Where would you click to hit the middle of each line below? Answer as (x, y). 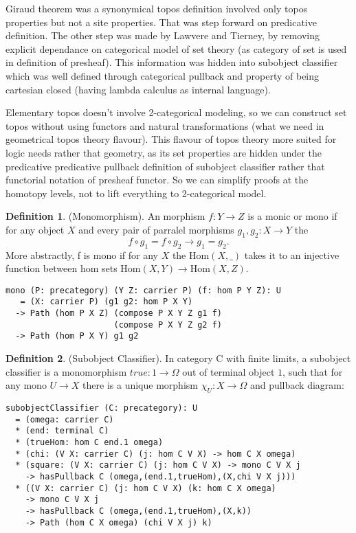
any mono (26, 385)
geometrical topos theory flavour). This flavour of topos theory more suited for (171, 139)
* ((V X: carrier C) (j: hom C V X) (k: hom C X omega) (146, 488)
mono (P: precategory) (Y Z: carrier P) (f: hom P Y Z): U (143, 290)
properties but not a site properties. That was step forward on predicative (161, 22)
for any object (35, 229)
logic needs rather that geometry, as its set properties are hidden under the (164, 152)
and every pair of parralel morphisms (156, 229)
